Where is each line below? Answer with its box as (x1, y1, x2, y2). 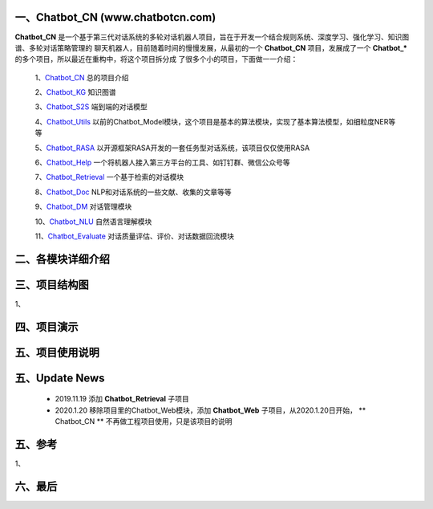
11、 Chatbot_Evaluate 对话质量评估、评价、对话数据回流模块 (34, 231, 234, 241)
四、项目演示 (14, 320, 79, 333)
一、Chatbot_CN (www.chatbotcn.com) (14, 10, 216, 24)
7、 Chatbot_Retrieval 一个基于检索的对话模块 (34, 173, 184, 182)
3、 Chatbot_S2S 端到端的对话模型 (34, 102, 148, 112)
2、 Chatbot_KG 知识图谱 (34, 88, 116, 97)
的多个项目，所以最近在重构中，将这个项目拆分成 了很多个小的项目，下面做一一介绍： (14, 55, 298, 64)
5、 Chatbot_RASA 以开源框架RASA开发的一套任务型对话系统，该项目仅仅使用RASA (34, 143, 310, 153)
